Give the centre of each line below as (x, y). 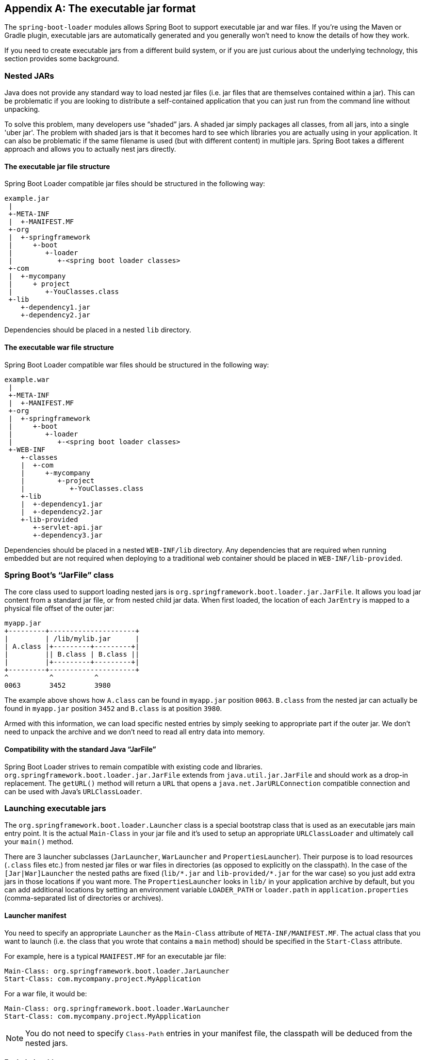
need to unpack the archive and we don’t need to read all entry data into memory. (135, 732)
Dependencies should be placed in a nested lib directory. (98, 330)
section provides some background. (62, 59)
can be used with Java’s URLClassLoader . (73, 791)
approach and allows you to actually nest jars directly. (90, 149)
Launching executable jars (55, 808)
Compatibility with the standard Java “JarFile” (80, 749)
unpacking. (22, 109)
